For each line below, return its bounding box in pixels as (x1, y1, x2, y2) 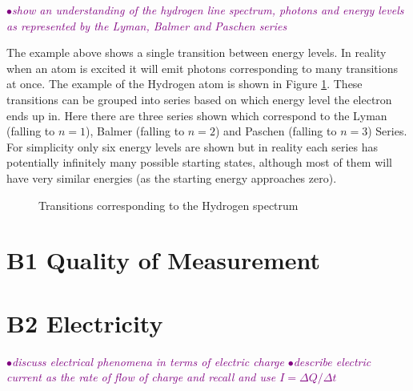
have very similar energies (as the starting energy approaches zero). (6, 169, 337, 186)
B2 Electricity (6, 306, 163, 339)
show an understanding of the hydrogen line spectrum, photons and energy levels (12, 2, 404, 18)
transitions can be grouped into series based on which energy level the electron (6, 91, 392, 107)
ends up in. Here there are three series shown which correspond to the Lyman (6, 107, 387, 123)
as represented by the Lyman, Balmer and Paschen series (6, 17, 287, 34)
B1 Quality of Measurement (6, 244, 321, 276)
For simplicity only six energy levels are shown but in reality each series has (6, 138, 379, 155)
